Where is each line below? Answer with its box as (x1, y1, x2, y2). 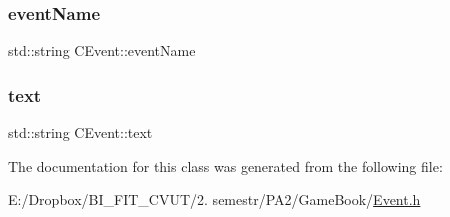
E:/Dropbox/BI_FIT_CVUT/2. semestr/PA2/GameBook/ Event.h (8, 189, 421, 210)
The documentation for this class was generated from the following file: (8, 155, 443, 176)
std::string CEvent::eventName (8, 40, 196, 61)
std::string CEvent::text (8, 122, 153, 143)
